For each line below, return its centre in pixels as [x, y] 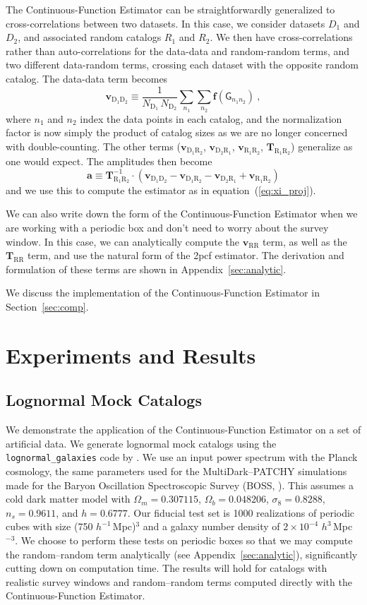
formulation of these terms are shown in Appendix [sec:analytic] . [146, 269]
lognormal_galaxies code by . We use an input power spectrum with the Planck [182, 457]
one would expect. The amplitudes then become [109, 161]
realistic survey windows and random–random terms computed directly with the [179, 581]
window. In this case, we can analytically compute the [123, 241]
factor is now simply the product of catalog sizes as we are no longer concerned [177, 132]
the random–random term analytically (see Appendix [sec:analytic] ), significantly [182, 554]
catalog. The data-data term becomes [87, 78]
